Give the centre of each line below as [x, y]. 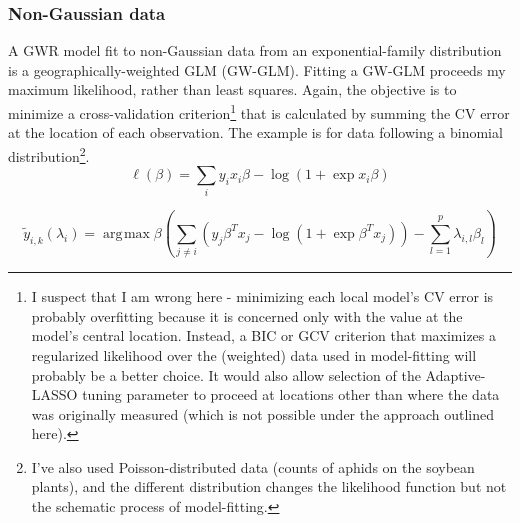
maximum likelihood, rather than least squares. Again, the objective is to [232, 89]
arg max [126, 233]
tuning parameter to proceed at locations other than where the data [291, 394]
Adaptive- [455, 374]
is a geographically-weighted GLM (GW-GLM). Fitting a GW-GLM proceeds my [257, 69]
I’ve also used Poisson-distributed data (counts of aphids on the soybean [253, 466]
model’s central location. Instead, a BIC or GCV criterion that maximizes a [263, 335]
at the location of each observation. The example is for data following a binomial [255, 132]
